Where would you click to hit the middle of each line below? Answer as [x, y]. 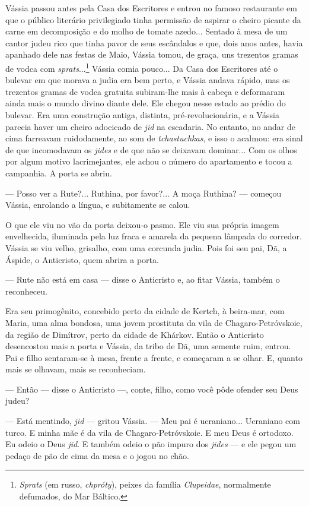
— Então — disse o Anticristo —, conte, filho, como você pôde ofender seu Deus [152, 389]
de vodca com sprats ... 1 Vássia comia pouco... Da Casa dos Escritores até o [142, 67]
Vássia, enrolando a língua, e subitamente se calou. [98, 205]
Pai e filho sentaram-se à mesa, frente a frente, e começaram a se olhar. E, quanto [154, 357]
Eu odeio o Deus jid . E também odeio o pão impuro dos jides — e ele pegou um [151, 444]
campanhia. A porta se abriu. [59, 173]
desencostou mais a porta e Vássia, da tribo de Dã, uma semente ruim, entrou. [148, 346]
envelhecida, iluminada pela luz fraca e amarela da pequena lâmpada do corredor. [154, 236]
